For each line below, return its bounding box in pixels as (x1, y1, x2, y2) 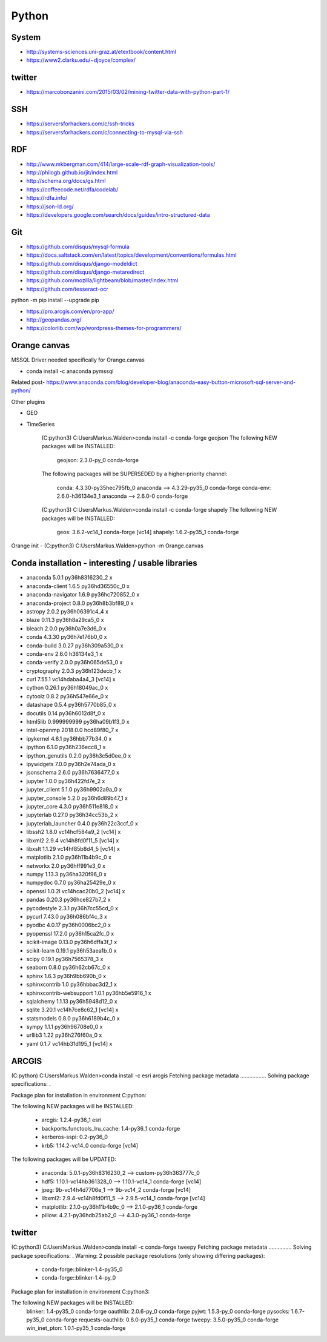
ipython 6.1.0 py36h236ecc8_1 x (26, 744, 106, 751)
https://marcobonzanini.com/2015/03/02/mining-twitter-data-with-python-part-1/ (26, 88, 230, 96)
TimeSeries (26, 420, 55, 428)
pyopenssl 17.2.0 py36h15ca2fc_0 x (26, 930, 114, 937)
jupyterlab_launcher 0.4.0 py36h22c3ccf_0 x (26, 819, 139, 827)
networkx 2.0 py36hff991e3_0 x (26, 862, 106, 869)
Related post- (11, 378, 45, 386)
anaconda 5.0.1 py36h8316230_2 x (26, 574, 113, 581)
